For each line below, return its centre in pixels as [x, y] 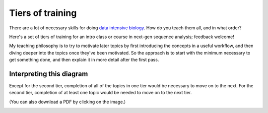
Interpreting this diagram [49, 74]
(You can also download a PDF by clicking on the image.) [67, 102]
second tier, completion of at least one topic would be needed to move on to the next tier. [100, 93]
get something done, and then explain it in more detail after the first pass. [84, 60]
